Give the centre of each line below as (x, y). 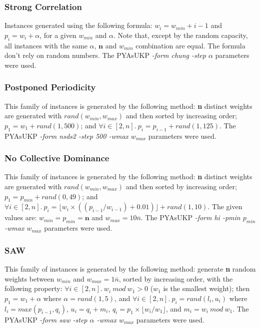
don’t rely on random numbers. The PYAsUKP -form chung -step (105, 55)
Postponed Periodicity (50, 87)
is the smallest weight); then (206, 288)
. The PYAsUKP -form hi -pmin (190, 217)
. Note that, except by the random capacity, (180, 35)
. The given (225, 206)
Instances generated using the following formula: (78, 25)
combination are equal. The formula (190, 45)
